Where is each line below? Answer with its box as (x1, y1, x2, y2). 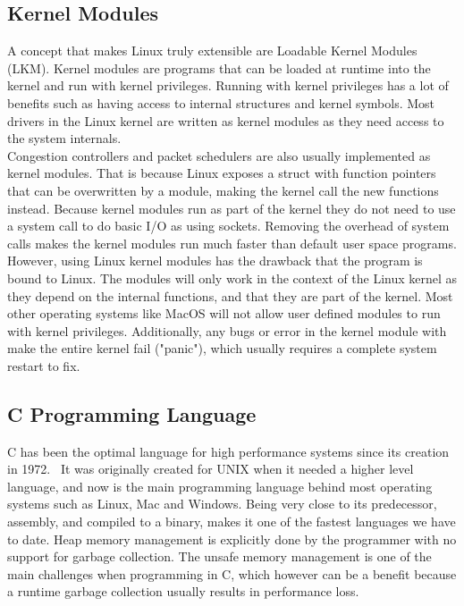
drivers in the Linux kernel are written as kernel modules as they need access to (7, 111, 444, 130)
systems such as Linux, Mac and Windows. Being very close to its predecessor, (7, 494, 437, 513)
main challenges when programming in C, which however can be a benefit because (7, 564, 457, 583)
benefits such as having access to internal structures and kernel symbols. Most (7, 93, 435, 112)
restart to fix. (7, 356, 80, 375)
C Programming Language (7, 400, 257, 427)
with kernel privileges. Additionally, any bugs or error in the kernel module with (7, 321, 447, 340)
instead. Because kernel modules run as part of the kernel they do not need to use (7, 198, 456, 217)
